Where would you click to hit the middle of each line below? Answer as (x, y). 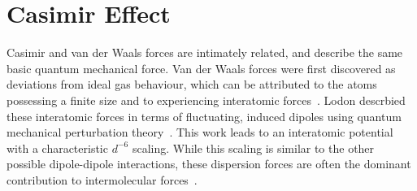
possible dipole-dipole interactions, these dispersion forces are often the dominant (209, 164)
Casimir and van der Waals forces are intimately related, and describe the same (205, 52)
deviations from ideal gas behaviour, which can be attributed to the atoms (192, 84)
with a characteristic (57, 148)
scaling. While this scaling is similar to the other (253, 148)
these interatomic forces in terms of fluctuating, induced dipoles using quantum (204, 116)
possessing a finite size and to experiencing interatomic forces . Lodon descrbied (206, 100)
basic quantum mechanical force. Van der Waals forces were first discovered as (201, 68)
